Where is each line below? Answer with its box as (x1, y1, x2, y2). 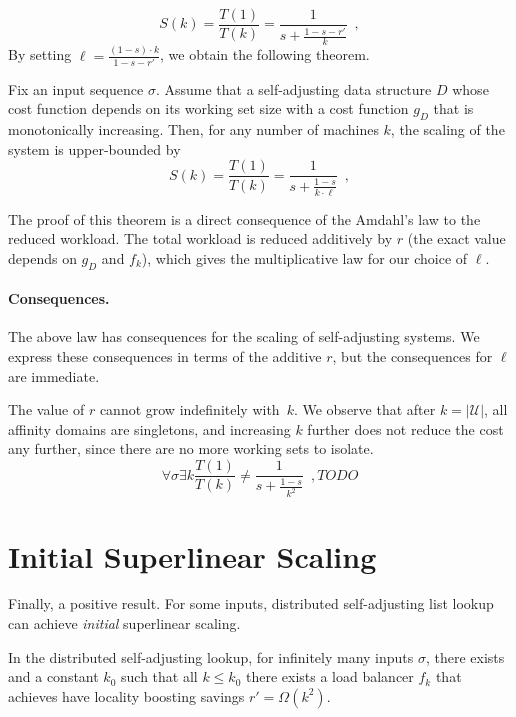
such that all (121, 666, 198, 687)
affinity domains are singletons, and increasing (8, 418, 291, 439)
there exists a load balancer (245, 666, 414, 687)
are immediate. (8, 365, 100, 386)
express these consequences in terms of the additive (8, 346, 322, 367)
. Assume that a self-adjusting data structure (155, 78, 432, 99)
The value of (8, 399, 85, 420)
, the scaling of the (390, 119, 505, 140)
